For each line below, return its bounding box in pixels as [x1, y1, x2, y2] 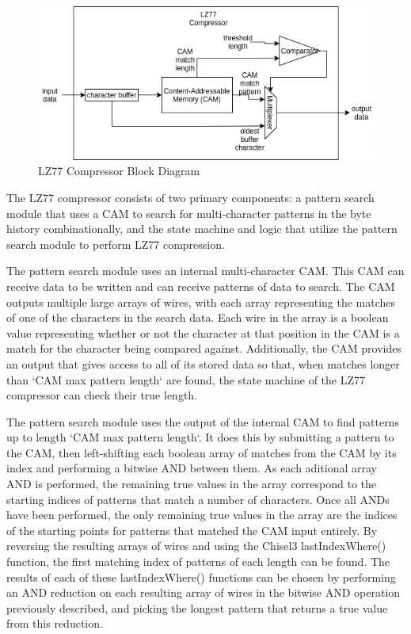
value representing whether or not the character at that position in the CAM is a [6, 324, 400, 341]
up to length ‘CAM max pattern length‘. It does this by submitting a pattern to [6, 429, 394, 445]
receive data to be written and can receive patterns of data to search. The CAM [6, 277, 395, 294]
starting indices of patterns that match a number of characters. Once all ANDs [6, 491, 390, 507]
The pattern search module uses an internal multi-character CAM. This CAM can [6, 262, 405, 279]
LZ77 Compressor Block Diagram [38, 162, 200, 179]
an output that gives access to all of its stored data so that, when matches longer [6, 355, 400, 372]
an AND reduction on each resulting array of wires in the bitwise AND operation [6, 584, 401, 601]
